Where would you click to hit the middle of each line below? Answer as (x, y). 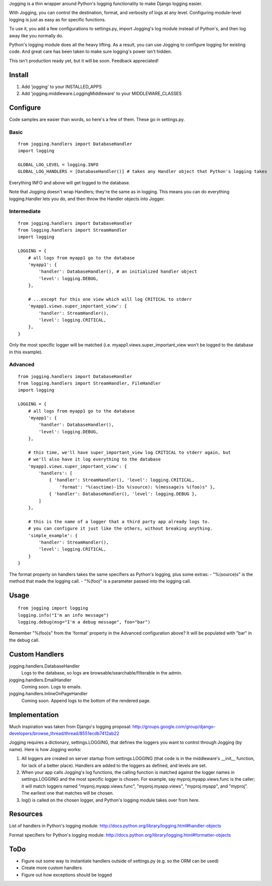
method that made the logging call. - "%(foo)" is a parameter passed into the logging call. (100, 581)
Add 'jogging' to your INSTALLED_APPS (62, 86)
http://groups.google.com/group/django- (174, 726)
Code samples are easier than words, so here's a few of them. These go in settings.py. (97, 119)
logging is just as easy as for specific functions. (57, 19)
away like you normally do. (36, 36)
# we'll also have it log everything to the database (94, 459)
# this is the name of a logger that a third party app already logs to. (119, 522)
